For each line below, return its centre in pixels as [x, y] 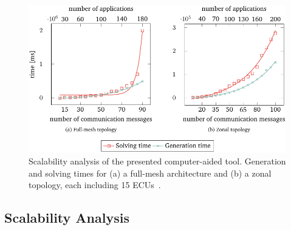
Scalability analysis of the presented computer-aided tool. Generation [157, 161]
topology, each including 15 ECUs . [95, 185]
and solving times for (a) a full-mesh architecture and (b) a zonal [150, 173]
